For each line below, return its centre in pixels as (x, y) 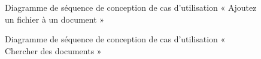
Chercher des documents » (53, 50)
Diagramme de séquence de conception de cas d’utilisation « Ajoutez (131, 7)
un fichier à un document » (55, 19)
